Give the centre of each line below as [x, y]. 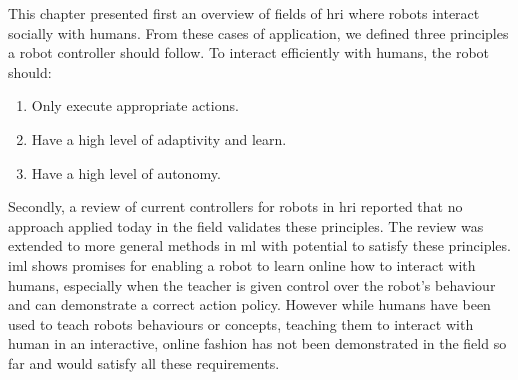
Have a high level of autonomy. [126, 172]
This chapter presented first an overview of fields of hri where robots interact [244, 13]
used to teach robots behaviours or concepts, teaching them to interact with [241, 323]
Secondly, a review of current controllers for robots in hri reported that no [235, 206]
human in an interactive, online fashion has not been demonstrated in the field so [257, 343]
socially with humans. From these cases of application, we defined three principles [258, 32]
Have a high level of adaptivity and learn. [159, 138]
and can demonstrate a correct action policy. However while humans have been [249, 304]
